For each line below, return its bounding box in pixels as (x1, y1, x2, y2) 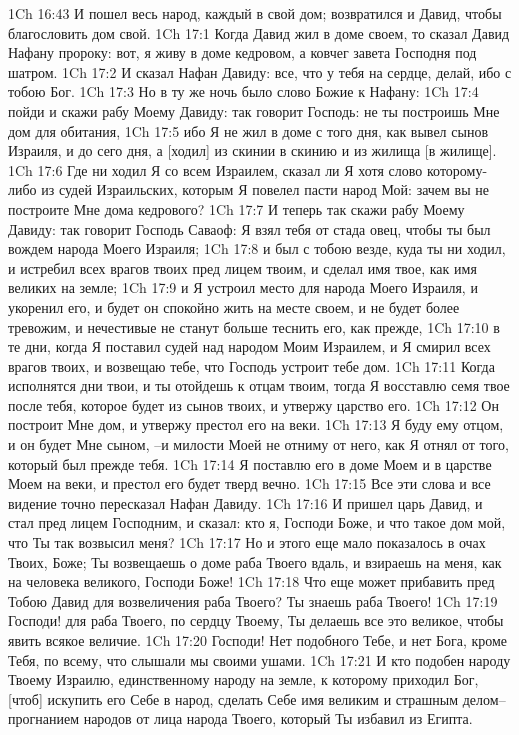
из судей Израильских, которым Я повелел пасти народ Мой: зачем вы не (41, 179, 489, 200)
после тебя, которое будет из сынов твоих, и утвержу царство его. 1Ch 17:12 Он (8, 394, 499, 415)
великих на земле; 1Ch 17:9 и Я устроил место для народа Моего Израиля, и (8, 277, 478, 298)
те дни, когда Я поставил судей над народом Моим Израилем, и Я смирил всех (8, 336, 491, 357)
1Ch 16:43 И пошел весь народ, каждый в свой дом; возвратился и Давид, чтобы (8, 3, 502, 23)
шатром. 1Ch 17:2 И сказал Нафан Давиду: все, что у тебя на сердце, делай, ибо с (8, 61, 512, 82)
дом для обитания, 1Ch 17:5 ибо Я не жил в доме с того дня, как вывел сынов (8, 120, 488, 141)
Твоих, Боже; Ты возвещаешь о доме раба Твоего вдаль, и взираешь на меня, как (8, 551, 502, 572)
